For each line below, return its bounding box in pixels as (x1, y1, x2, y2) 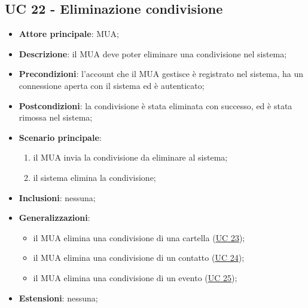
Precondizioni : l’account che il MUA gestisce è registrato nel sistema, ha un (19, 67, 304, 80)
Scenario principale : (19, 131, 102, 143)
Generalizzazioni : (19, 211, 90, 224)
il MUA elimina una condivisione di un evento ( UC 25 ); (33, 271, 237, 284)
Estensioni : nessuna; (19, 291, 98, 304)
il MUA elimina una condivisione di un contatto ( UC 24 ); (33, 251, 245, 264)
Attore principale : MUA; (19, 27, 119, 40)
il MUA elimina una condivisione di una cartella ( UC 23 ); (33, 231, 245, 244)
